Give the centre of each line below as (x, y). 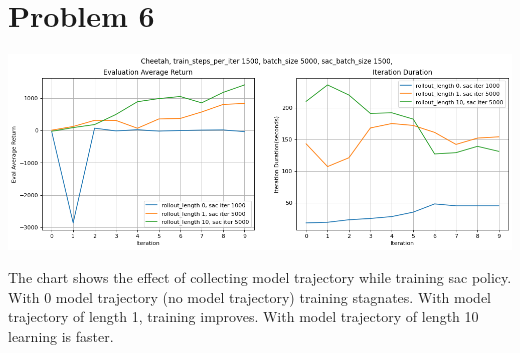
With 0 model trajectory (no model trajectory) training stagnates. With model (249, 296)
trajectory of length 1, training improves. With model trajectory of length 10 (243, 316)
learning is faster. (61, 336)
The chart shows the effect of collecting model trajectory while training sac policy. (260, 277)
